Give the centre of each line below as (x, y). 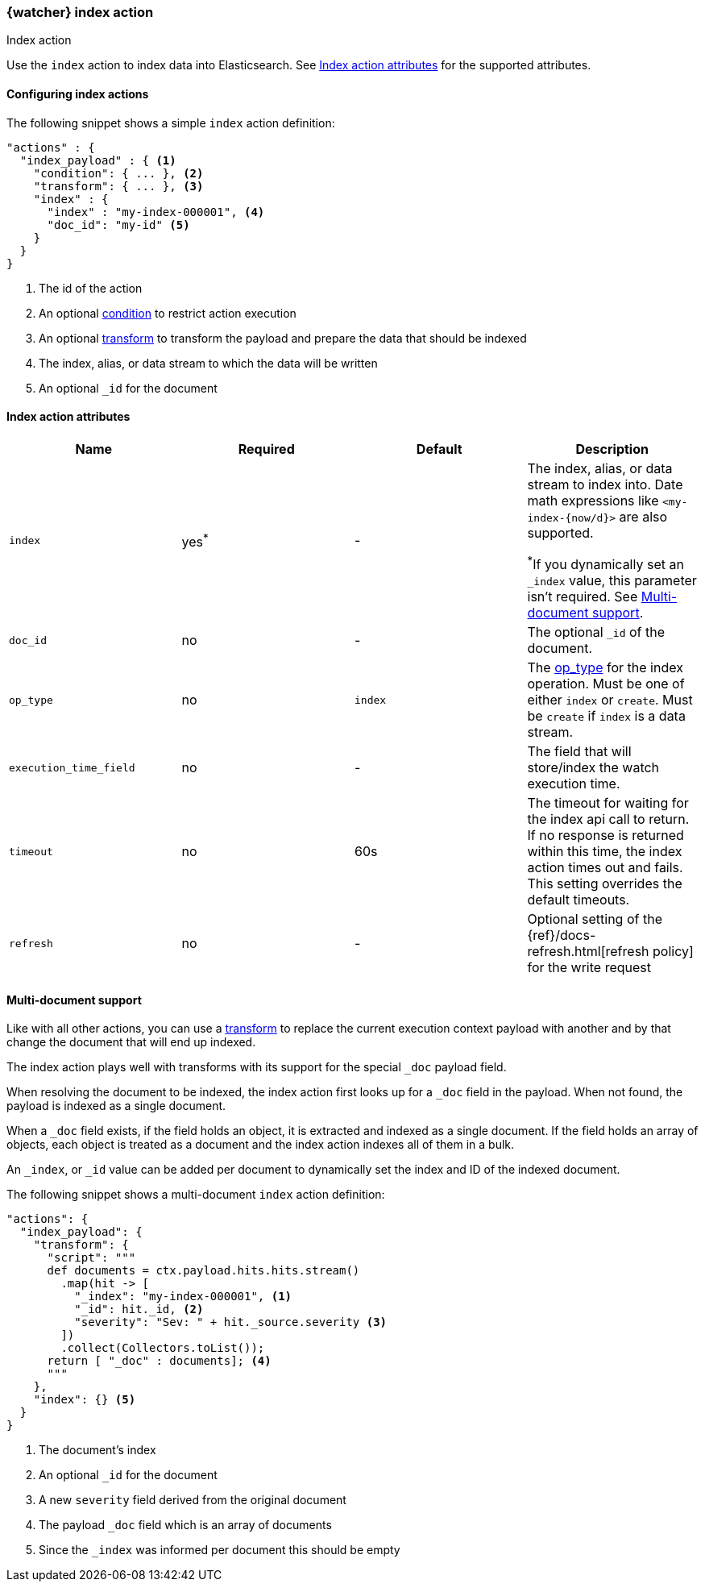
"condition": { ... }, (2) (118, 173)
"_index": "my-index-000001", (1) (183, 1297)
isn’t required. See (583, 597)
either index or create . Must (610, 700)
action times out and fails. (605, 868)
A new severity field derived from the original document (193, 1500)
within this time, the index (605, 852)
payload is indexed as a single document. (116, 1106)
